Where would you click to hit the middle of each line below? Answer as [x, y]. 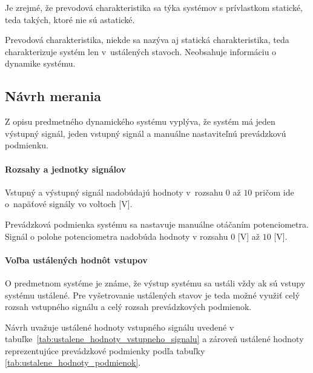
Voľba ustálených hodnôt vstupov [76, 259]
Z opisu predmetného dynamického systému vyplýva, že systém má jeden [140, 121]
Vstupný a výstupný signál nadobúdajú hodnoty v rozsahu [114, 192]
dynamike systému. [40, 63]
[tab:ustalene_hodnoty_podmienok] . [73, 362]
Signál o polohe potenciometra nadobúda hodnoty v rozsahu [117, 236]
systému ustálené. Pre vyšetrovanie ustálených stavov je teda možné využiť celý [152, 295]
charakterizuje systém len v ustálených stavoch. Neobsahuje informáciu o [141, 51]
